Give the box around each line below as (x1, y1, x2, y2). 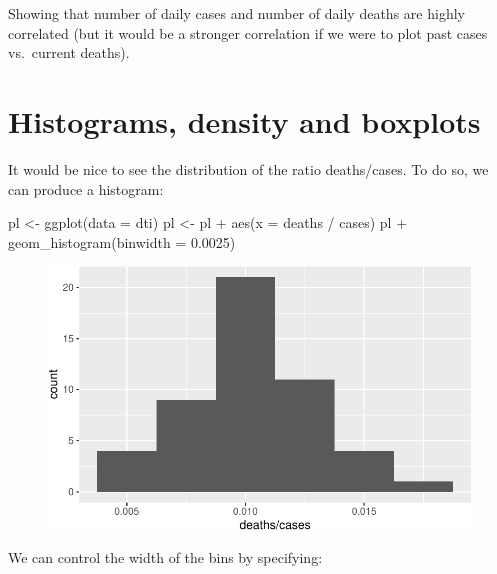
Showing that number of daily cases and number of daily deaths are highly (8, 3, 465, 23)
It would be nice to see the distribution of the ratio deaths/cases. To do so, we (8, 158, 489, 179)
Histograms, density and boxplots (8, 100, 481, 141)
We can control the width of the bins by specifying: (8, 547, 323, 568)
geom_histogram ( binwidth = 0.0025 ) (8, 231, 236, 252)
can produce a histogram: (8, 178, 164, 199)
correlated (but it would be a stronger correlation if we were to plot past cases (8, 22, 488, 43)
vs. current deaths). (8, 42, 130, 63)
